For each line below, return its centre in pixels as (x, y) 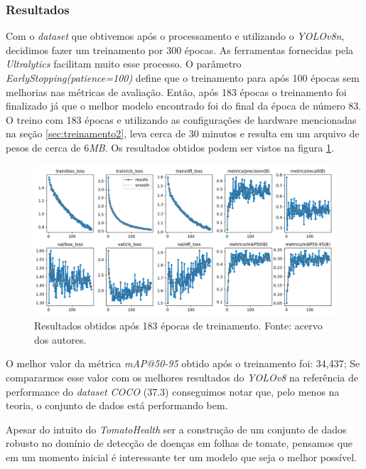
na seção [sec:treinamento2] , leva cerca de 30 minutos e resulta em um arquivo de (183, 133)
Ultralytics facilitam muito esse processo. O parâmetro (124, 64)
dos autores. (60, 339)
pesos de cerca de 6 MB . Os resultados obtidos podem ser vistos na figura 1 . (170, 147)
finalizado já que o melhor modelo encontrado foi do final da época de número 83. (184, 106)
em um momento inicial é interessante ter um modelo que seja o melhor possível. (181, 457)
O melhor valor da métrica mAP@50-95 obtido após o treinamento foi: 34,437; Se (183, 363)
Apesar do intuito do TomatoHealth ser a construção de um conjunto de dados (176, 429)
